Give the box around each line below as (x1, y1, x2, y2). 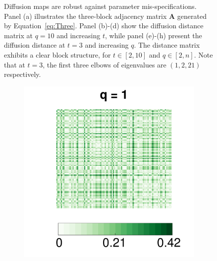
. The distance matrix (134, 40, 200, 50)
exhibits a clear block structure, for (4, 49, 111, 60)
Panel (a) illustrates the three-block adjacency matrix (4, 10, 167, 21)
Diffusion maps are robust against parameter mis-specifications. (4, 1, 197, 11)
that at (4, 59, 25, 69)
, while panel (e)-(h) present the (105, 30, 202, 40)
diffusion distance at (4, 40, 65, 50)
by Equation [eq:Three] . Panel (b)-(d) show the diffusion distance (4, 20, 204, 31)
